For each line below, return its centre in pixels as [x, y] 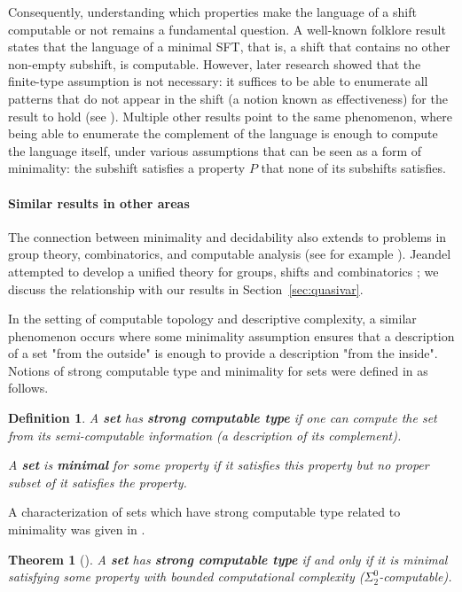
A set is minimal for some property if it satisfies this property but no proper [219, 465]
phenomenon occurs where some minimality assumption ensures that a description [231, 335]
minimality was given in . [77, 530]
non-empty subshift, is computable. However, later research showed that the [215, 63]
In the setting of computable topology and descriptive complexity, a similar [212, 319]
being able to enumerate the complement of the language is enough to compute [223, 133]
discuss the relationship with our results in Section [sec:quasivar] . [186, 288]
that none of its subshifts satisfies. [353, 168]
